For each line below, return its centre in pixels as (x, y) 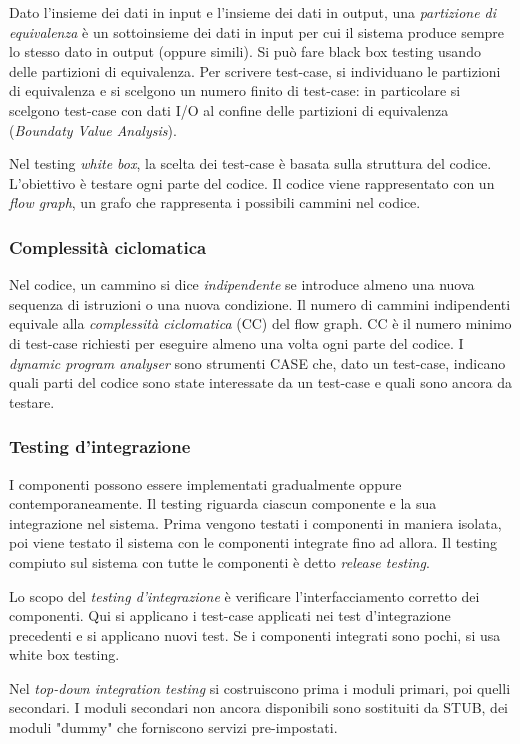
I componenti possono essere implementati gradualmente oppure (205, 483)
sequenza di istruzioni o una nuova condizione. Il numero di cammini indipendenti (260, 303)
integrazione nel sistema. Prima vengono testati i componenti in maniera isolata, (255, 522)
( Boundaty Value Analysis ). (93, 129)
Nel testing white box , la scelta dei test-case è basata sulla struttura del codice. (250, 163)
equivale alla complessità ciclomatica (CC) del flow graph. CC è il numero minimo (260, 323)
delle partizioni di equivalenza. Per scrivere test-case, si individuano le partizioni (255, 70)
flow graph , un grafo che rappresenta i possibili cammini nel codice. (215, 202)
